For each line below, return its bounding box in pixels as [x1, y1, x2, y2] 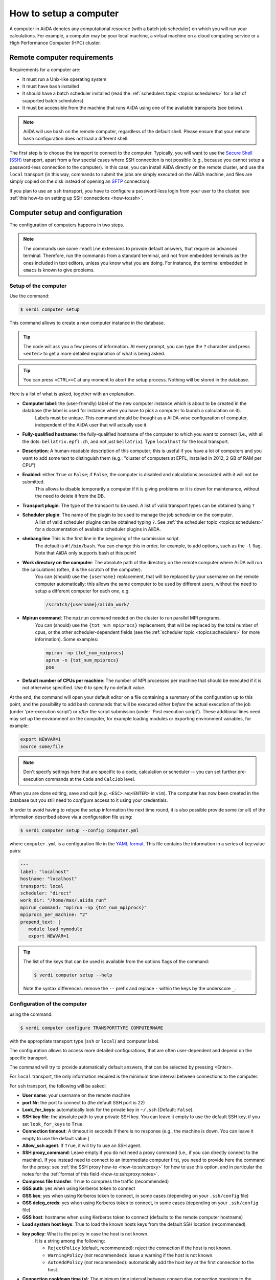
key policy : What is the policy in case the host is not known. [22, 1230, 149, 1236]
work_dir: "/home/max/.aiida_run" [20, 898, 107, 903]
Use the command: [9, 293, 50, 299]
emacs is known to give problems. [23, 267, 95, 273]
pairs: [9, 848, 21, 854]
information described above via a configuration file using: [9, 814, 133, 820]
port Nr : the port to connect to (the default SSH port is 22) [22, 1099, 145, 1105]
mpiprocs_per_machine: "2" [20, 912, 88, 918]
